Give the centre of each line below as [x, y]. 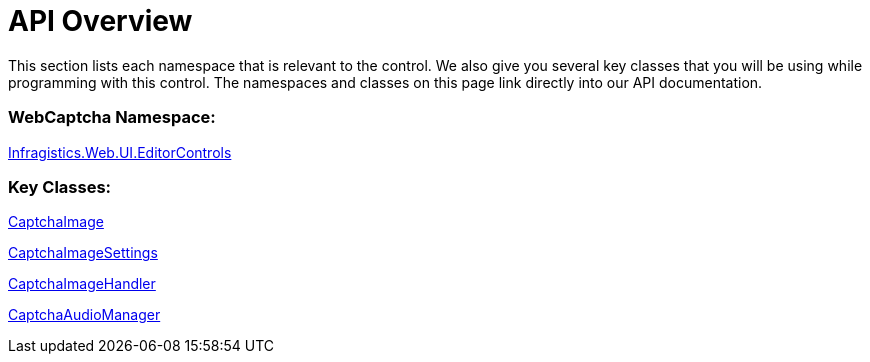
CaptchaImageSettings [83, 253]
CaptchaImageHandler [82, 284]
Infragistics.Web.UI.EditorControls [120, 152]
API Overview [100, 21]
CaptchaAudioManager [84, 315]
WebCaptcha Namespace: [112, 117]
